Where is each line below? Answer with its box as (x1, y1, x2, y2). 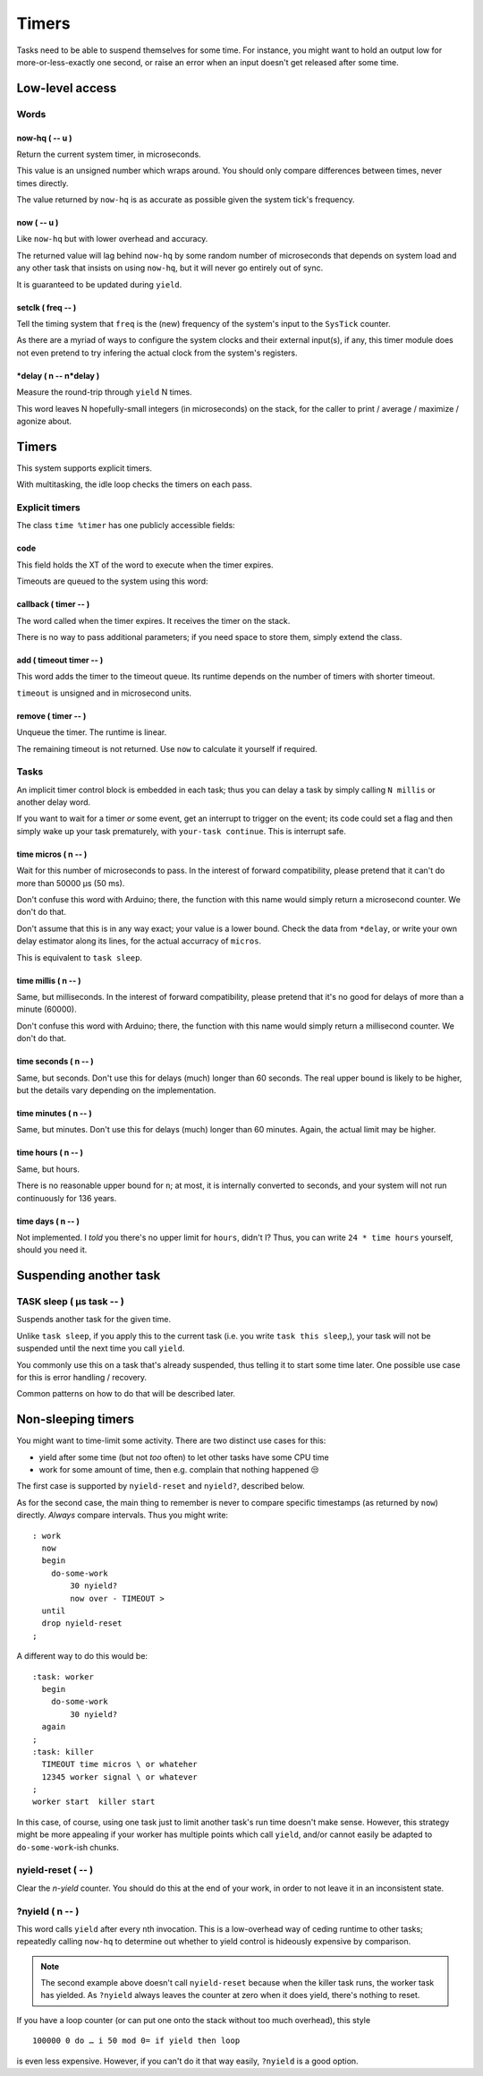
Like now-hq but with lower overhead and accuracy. (16, 234, 208, 244)
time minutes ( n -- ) (16, 1107, 93, 1118)
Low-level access (16, 81, 117, 96)
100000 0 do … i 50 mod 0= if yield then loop (32, 2036, 241, 2046)
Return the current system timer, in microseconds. (16, 149, 201, 159)
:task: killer (32, 1747, 94, 1756)
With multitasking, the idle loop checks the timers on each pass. (16, 479, 252, 490)
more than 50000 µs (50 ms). (16, 877, 125, 888)
